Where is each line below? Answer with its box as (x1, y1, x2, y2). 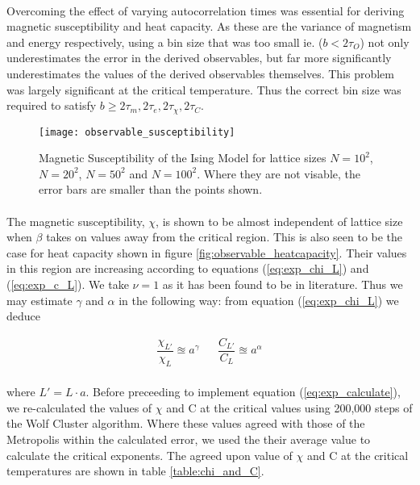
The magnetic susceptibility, (6, 212, 145, 229)
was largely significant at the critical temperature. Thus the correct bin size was (6, 81, 401, 98)
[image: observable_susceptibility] (39, 126, 235, 138)
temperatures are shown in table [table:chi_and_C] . (6, 462, 264, 479)
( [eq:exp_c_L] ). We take (6, 276, 129, 293)
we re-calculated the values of (6, 399, 152, 416)
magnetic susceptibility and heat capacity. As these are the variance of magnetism (6, 18, 412, 35)
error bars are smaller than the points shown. (39, 181, 263, 198)
